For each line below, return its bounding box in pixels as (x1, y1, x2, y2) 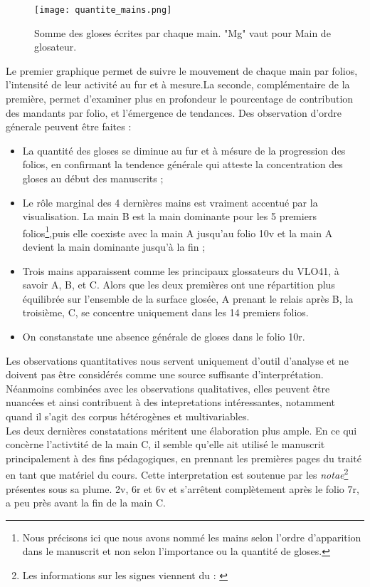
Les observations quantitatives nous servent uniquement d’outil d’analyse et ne (6, 353, 349, 368)
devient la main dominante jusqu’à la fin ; (22, 239, 206, 254)
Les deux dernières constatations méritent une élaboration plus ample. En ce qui (6, 422, 357, 437)
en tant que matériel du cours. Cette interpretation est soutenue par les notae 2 (6, 465, 349, 482)
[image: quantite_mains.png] (34, 5, 172, 15)
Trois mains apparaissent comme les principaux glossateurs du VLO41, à (22, 263, 339, 278)
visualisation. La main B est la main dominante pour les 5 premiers (22, 209, 317, 224)
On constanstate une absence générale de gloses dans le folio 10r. (22, 329, 305, 343)
